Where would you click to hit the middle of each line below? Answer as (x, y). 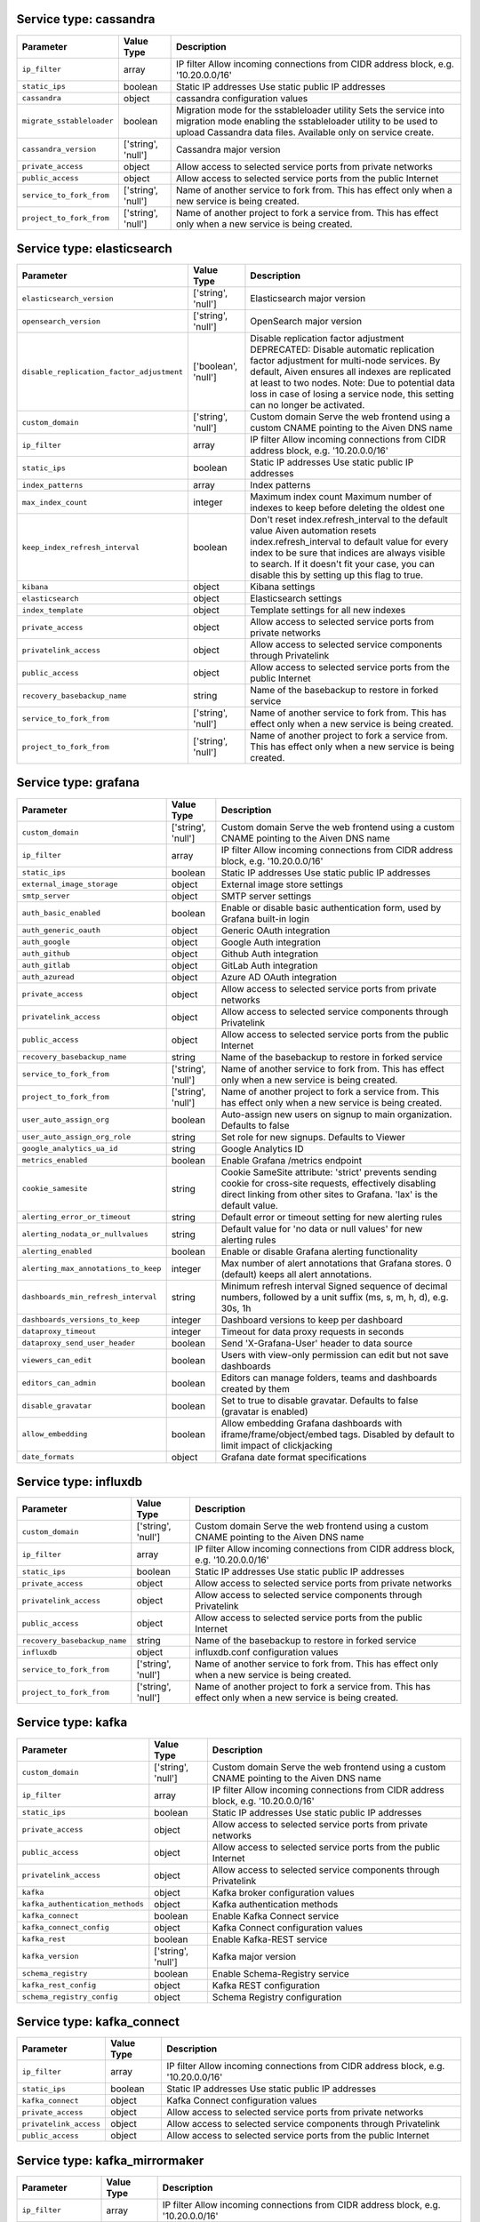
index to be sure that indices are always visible (348, 553)
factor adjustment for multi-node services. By (345, 361)
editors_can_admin (59, 1383)
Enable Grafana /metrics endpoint (292, 1160)
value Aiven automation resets (313, 531)
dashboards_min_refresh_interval (89, 1297)
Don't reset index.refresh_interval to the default (349, 520)
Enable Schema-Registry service (281, 1973)
